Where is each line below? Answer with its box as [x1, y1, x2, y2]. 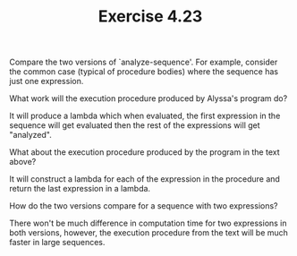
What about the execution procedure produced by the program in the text [9, 147, 280, 158]
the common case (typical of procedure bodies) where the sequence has [9, 66, 279, 77]
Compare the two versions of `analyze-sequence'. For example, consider [9, 56, 278, 68]
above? [9, 157, 37, 167]
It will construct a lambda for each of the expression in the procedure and [9, 174, 280, 184]
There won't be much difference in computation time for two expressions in [9, 218, 288, 229]
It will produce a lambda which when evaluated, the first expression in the [9, 110, 281, 122]
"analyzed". [9, 130, 52, 141]
